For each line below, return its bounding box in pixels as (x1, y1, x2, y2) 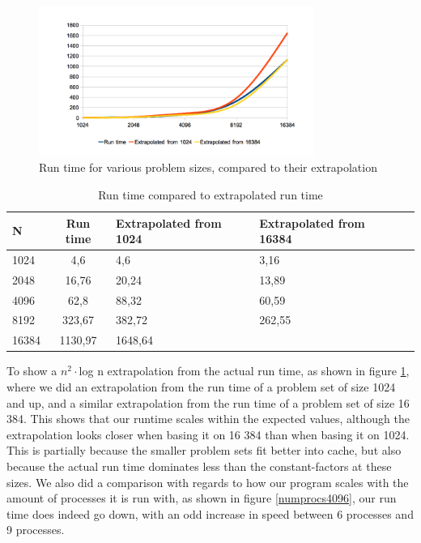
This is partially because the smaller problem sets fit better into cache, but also (6, 442, 402, 459)
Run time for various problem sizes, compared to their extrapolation (39, 159, 377, 176)
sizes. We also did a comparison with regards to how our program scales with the (6, 473, 409, 490)
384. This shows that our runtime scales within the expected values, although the (6, 410, 410, 427)
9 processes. (6, 521, 65, 538)
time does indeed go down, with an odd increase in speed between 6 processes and (6, 505, 414, 522)
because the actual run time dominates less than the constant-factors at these (6, 457, 392, 474)
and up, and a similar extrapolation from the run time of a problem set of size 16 (6, 394, 410, 411)
